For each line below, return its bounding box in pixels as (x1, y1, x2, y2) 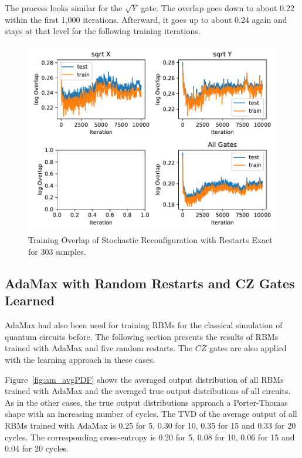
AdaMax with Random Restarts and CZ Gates (5, 274, 295, 292)
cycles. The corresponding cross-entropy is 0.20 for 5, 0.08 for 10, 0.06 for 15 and (5, 430, 295, 443)
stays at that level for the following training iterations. (5, 25, 201, 37)
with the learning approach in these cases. (5, 353, 155, 365)
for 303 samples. (28, 245, 86, 257)
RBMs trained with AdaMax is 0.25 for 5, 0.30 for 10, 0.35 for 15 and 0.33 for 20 (5, 419, 296, 431)
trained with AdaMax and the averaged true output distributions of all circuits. (5, 385, 291, 397)
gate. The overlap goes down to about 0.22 (141, 2, 294, 14)
